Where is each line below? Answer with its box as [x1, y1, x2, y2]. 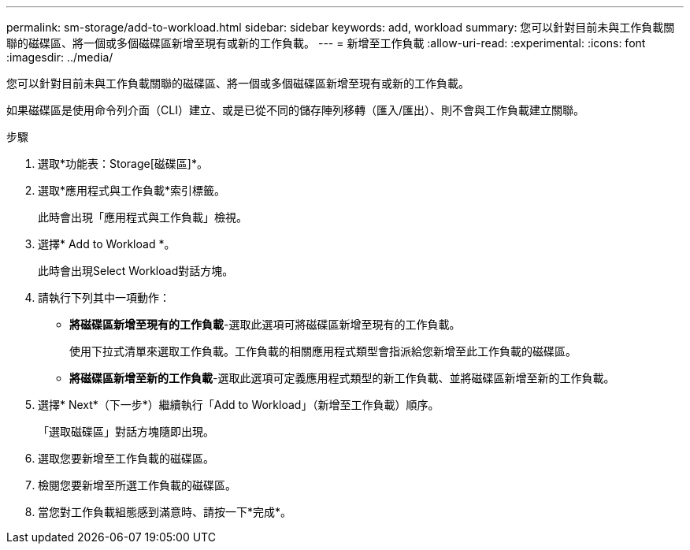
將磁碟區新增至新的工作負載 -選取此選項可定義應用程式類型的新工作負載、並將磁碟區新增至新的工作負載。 [69, 371, 615, 385]
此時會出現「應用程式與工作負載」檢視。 [38, 210, 247, 224]
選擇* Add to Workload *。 [38, 237, 176, 251]
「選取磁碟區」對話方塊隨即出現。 [38, 425, 214, 438]
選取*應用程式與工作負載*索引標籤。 [38, 184, 226, 197]
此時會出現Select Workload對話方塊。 [38, 264, 234, 277]
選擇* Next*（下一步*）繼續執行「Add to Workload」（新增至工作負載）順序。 [38, 398, 440, 411]
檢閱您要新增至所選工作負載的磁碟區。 [38, 478, 236, 492]
